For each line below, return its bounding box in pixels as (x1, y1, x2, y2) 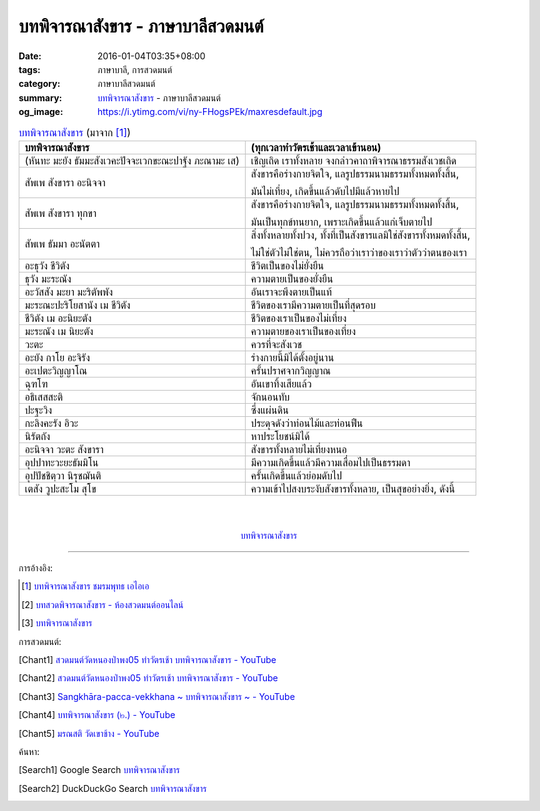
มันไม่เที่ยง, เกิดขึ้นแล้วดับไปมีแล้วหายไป (250, 184, 400, 198)
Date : (18, 50, 42, 62)
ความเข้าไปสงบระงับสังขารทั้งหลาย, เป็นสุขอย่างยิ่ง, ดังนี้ (250, 481, 455, 495)
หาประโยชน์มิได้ (250, 429, 310, 443)
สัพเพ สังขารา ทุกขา (24, 206, 97, 220)
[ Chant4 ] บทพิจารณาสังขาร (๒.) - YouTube (18, 709, 176, 721)
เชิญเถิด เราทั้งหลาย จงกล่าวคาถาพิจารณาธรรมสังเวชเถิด (250, 153, 457, 167)
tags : (18, 63, 41, 75)
